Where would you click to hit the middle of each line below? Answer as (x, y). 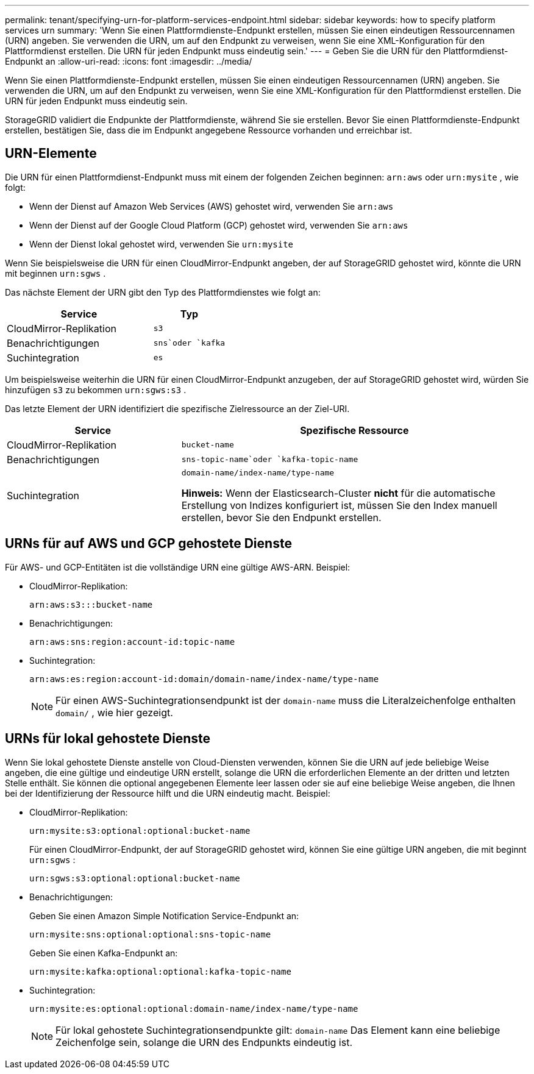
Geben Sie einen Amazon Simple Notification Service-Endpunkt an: (164, 916)
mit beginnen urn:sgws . (55, 273)
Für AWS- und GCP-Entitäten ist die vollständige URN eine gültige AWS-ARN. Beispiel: (178, 567)
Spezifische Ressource (354, 430)
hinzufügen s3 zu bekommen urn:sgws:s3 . (96, 389)
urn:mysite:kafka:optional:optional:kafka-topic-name (160, 971)
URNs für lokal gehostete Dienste (108, 739)
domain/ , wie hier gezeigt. (114, 712)
